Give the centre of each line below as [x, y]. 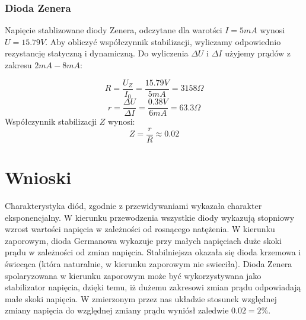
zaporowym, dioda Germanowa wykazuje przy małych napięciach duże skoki [143, 240]
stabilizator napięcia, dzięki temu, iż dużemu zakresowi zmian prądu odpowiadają [153, 287]
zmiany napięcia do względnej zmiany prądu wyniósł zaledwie [117, 310]
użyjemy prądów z [258, 53]
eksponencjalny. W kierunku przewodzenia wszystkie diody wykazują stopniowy [150, 217]
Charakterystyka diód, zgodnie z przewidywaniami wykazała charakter [133, 205]
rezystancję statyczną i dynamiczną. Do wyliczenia [97, 53]
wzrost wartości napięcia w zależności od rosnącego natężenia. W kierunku [140, 229]
